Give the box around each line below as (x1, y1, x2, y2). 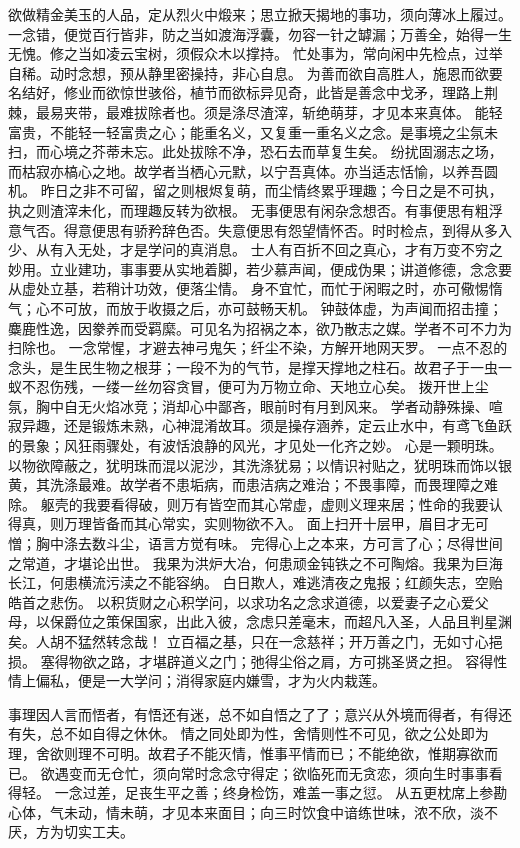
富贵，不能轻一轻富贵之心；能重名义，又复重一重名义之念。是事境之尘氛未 (8, 121, 498, 142)
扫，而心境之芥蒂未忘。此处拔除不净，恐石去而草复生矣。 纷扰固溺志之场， (8, 141, 503, 162)
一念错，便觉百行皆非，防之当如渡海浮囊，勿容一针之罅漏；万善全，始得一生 (8, 23, 512, 44)
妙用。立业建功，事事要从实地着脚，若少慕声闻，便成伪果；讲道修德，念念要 (8, 258, 512, 279)
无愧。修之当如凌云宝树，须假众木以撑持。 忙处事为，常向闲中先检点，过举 (8, 43, 503, 64)
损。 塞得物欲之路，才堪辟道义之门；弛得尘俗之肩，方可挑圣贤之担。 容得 (8, 650, 494, 671)
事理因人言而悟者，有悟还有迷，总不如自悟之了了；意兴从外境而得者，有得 (8, 703, 498, 724)
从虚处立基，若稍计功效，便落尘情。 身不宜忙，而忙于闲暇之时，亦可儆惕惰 (8, 278, 503, 299)
